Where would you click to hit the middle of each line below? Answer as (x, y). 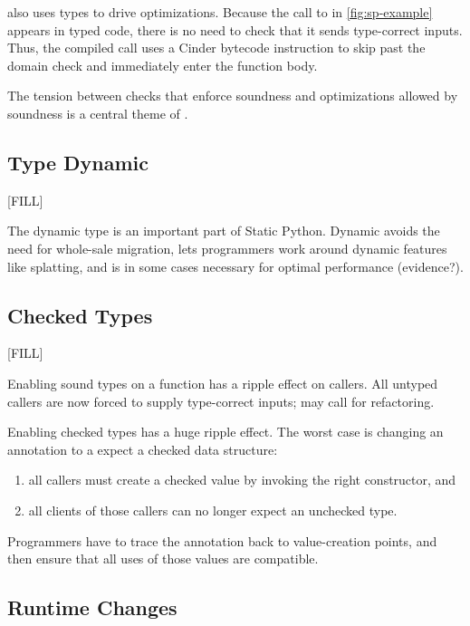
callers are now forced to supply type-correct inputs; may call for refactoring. (221, 401)
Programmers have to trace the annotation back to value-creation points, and (222, 540)
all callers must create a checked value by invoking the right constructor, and (242, 480)
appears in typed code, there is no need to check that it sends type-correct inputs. (235, 29)
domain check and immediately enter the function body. (163, 65)
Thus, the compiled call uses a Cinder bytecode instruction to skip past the (216, 48)
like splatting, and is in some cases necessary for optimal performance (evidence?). (235, 266)
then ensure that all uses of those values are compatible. (163, 559)
